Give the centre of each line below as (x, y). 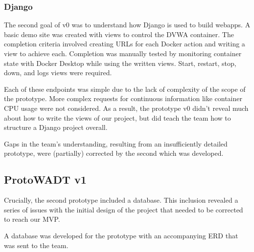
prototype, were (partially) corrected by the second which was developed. (114, 153)
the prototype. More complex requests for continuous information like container (123, 98)
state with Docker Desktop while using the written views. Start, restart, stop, (120, 63)
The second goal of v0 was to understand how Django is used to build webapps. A (127, 25)
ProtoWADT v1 (45, 179)
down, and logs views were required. (58, 73)
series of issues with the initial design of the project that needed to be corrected (124, 209)
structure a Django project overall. (56, 127)
